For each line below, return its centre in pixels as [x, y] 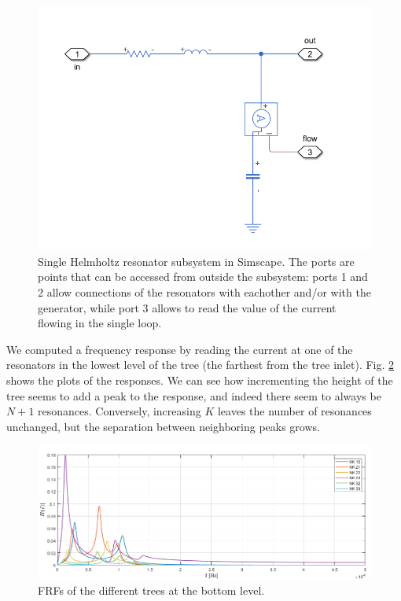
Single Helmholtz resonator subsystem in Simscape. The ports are [196, 261]
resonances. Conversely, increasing [120, 411]
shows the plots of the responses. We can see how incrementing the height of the [200, 380]
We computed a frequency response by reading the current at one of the [180, 349]
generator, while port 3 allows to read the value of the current [187, 307]
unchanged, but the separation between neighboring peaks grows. [163, 426]
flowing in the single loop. [100, 323]
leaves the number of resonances [294, 411]
